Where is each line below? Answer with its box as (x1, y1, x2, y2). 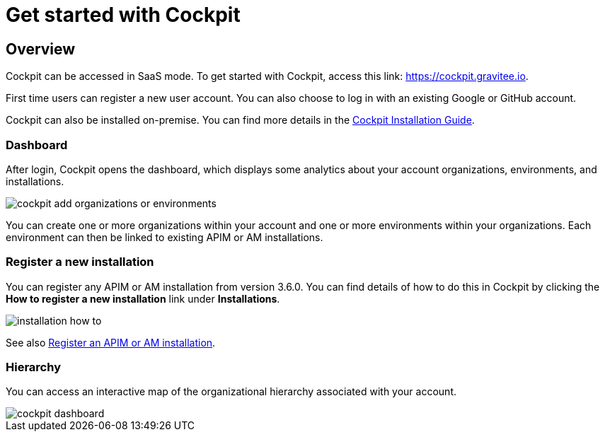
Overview (6, 40, 76, 58)
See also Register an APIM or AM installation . (6, 336, 216, 349)
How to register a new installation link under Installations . (6, 292, 280, 305)
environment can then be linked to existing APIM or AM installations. (6, 231, 323, 243)
